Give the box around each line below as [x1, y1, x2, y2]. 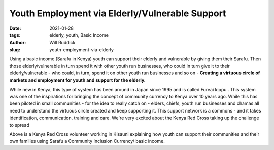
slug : [9, 46, 20, 53]
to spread [9, 122, 30, 128]
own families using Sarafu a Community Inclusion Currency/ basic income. [9, 138, 165, 144]
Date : [9, 25, 21, 31]
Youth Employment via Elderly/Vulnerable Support [9, 8, 226, 19]
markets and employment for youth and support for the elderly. [9, 77, 146, 83]
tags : [9, 32, 21, 38]
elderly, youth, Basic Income [49, 32, 109, 38]
